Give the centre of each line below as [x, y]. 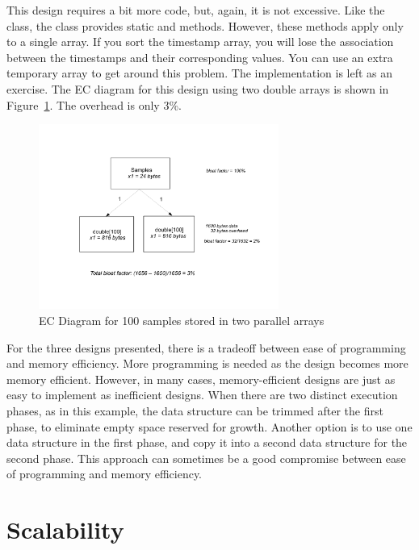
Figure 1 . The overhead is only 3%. [94, 104]
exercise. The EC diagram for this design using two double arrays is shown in [198, 88]
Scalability [65, 529]
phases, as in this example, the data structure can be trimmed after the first [195, 410]
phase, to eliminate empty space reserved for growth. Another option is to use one [209, 426]
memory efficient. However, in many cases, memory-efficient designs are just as [201, 379]
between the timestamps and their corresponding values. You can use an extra [200, 57]
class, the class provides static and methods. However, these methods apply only [205, 25]
